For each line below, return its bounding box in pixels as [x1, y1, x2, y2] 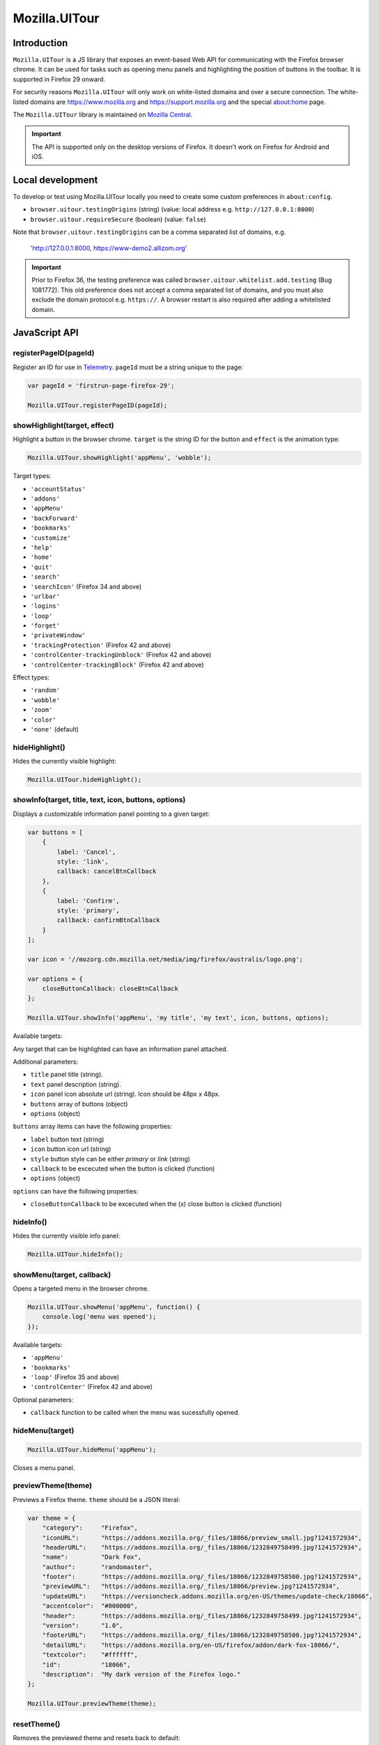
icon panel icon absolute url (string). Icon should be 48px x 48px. [30, 1090, 221, 1099]
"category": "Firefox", [42, 1524, 139, 1532]
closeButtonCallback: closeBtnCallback [42, 985, 179, 993]
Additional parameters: [13, 1057, 79, 1066]
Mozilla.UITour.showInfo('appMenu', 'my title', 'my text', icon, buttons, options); [27, 1014, 329, 1022]
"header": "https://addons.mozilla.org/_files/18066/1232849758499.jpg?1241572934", [42, 1612, 362, 1619]
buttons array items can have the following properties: [13, 1122, 172, 1131]
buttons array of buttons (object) [30, 1099, 128, 1108]
